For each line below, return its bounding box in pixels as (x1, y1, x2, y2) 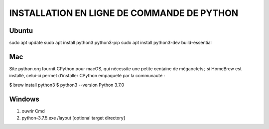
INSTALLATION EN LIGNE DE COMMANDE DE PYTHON (9, 7, 239, 18)
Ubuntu (9, 26, 33, 35)
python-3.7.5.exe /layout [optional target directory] (21, 115, 126, 121)
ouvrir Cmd (21, 108, 45, 114)
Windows (9, 95, 39, 103)
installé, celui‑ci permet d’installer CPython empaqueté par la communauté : (9, 73, 165, 79)
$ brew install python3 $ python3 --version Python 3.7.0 (9, 82, 125, 88)
